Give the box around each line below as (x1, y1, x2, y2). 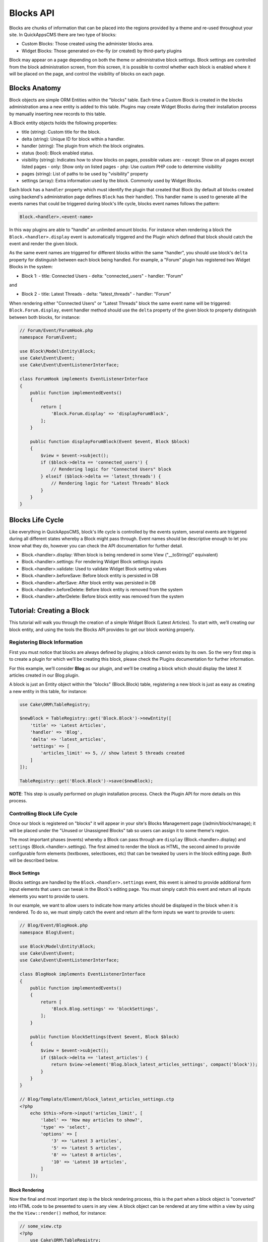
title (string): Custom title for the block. (21, 129, 101, 135)
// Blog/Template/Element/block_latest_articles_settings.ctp (19, 1096, 174, 1102)
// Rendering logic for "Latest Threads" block (51, 480, 169, 486)
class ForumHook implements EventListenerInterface (19, 376, 148, 382)
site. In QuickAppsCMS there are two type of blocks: (9, 31, 117, 37)
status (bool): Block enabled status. (21, 150, 94, 156)
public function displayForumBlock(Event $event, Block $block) (30, 439, 190, 444)
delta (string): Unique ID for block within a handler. (21, 136, 125, 142)
